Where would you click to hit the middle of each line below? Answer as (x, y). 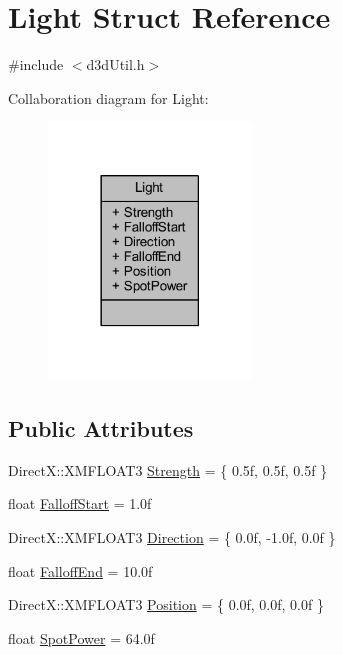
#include (36, 64)
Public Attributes (101, 428)
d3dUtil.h (115, 64)
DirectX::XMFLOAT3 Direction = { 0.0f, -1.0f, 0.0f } (172, 537)
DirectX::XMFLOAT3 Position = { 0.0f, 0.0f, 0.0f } (166, 604)
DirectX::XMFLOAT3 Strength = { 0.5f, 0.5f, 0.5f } (168, 469)
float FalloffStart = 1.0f (80, 503)
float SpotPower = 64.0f (81, 637)
